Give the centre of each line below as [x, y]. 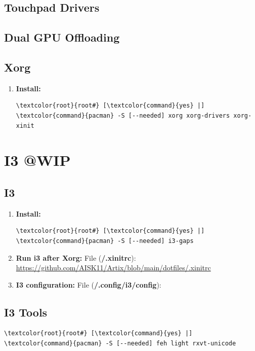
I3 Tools [26, 312]
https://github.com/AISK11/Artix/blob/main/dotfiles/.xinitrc [113, 268]
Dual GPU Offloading [62, 37]
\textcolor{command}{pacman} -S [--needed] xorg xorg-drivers [123, 115]
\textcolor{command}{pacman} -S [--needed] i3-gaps [105, 241]
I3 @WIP [37, 160]
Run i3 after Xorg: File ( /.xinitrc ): [76, 257]
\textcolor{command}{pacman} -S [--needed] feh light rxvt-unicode [120, 344]
